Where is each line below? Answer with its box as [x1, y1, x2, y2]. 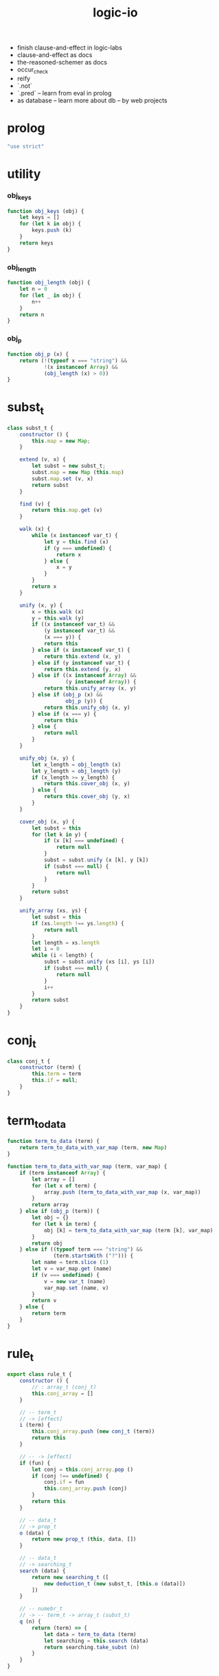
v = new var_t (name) [43, 1278, 106, 1285]
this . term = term [32, 1070, 81, 1078]
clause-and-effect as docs [16, 51, 93, 59]
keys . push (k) [32, 227, 72, 234]
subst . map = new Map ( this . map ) [32, 469, 125, 476]
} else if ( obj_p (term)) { [19, 1208, 100, 1215]
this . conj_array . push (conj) [43, 1485, 128, 1492]
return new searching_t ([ [32, 1574, 109, 1581]
